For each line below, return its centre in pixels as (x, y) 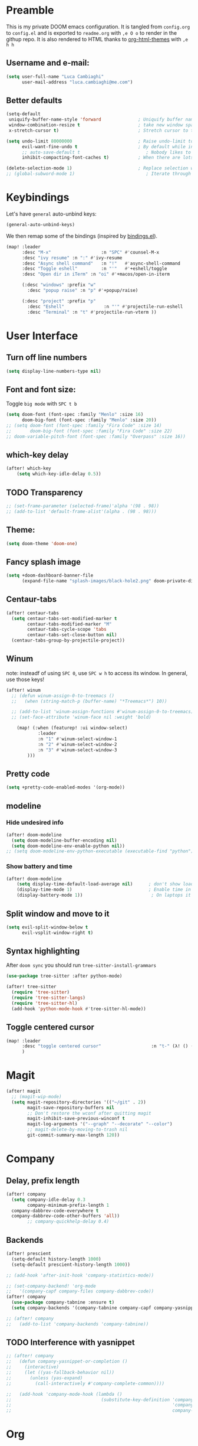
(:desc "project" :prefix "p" (59, 301)
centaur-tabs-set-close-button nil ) (72, 635)
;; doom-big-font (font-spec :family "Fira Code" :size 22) (89, 431)
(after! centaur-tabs (33, 613)
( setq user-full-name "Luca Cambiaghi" (55, 76)
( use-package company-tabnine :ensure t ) (63, 1302)
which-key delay (37, 455)
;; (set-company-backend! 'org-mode (51, 1286)
